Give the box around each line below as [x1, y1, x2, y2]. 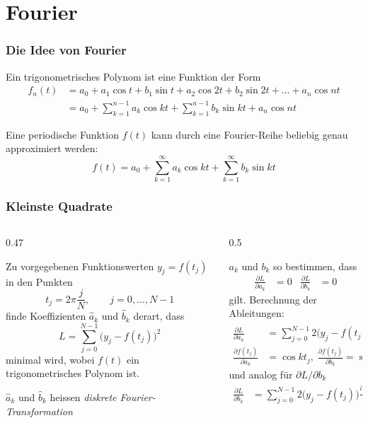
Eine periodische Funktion [6, 127, 119, 141]
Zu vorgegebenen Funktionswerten [6, 258, 154, 273]
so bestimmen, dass [273, 258, 357, 273]
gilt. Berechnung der [229, 291, 317, 306]
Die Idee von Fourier [6, 41, 127, 59]
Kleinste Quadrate [6, 197, 113, 214]
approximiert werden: [6, 141, 98, 156]
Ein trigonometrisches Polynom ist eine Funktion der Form [6, 69, 261, 83]
